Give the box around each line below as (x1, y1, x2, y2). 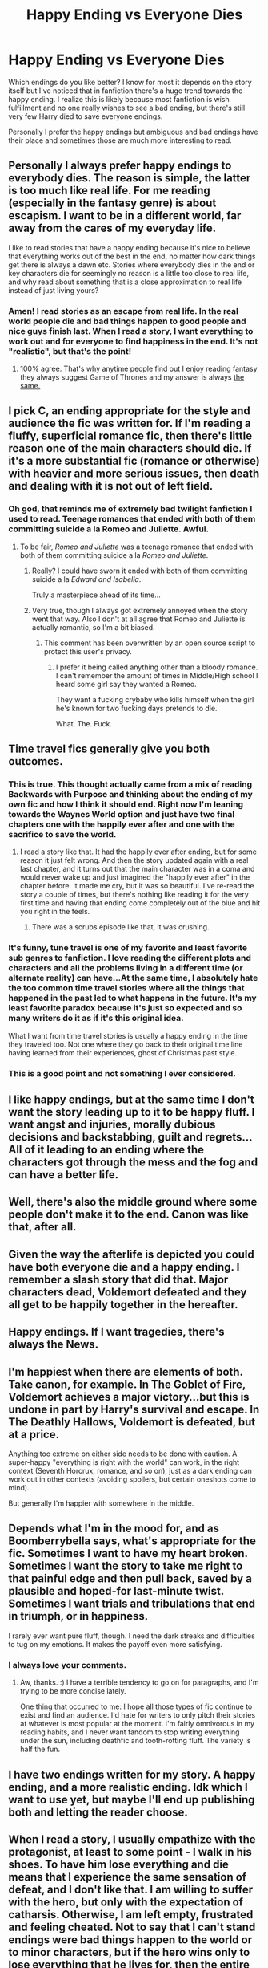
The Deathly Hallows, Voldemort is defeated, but (8, 1415, 256, 1429)
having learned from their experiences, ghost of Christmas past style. (8, 1047, 238, 1057)
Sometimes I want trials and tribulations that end (8, 1597, 256, 1611)
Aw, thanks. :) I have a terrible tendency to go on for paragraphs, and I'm (19, 1677, 259, 1687)
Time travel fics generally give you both (8, 742, 210, 756)
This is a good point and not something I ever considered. (8, 1067, 236, 1079)
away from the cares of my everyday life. (8, 222, 217, 235)
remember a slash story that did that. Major (8, 1272, 229, 1286)
